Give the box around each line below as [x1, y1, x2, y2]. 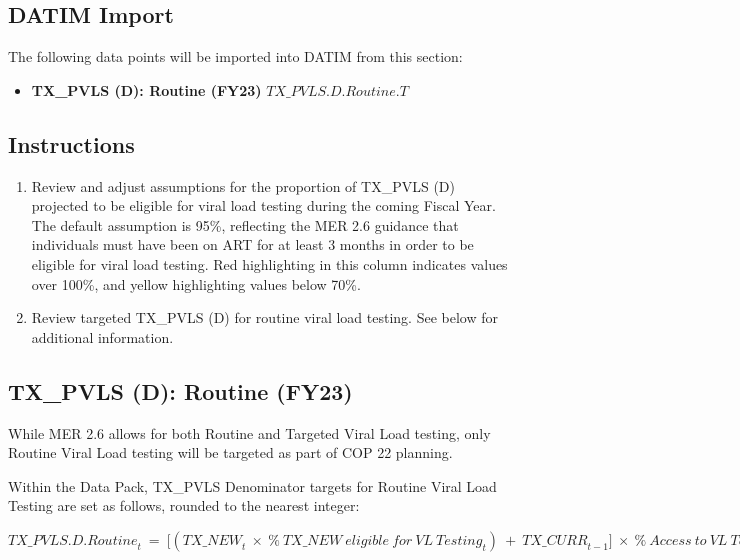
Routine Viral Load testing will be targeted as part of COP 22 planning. [8, 442, 453, 463]
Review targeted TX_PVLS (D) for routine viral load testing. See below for [31, 307, 498, 328]
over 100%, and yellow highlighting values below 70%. [31, 273, 361, 294]
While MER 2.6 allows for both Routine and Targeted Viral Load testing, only [8, 422, 491, 443]
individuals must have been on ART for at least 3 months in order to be [31, 234, 474, 255]
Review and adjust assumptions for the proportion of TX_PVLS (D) [31, 175, 455, 196]
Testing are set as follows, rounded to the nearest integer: [8, 495, 360, 516]
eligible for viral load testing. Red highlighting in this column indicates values [31, 253, 508, 274]
